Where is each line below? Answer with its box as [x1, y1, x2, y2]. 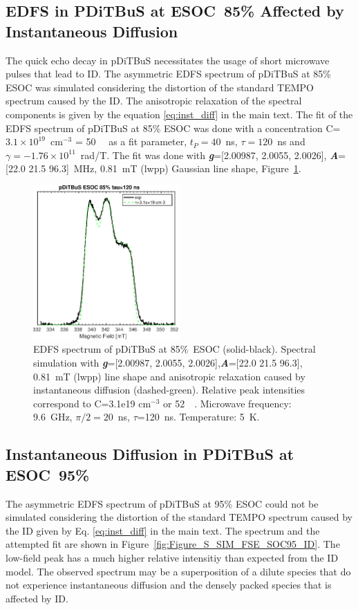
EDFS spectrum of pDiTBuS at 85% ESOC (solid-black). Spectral [33, 342, 316, 356]
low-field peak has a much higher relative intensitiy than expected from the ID [6, 550, 339, 564]
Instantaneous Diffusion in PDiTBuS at [6, 443, 294, 465]
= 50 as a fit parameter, [75, 134, 187, 149]
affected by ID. [6, 591, 68, 605]
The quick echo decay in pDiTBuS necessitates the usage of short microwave [6, 53, 330, 67]
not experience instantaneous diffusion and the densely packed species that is [6, 577, 332, 592]
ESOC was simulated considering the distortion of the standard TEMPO [6, 80, 314, 94]
